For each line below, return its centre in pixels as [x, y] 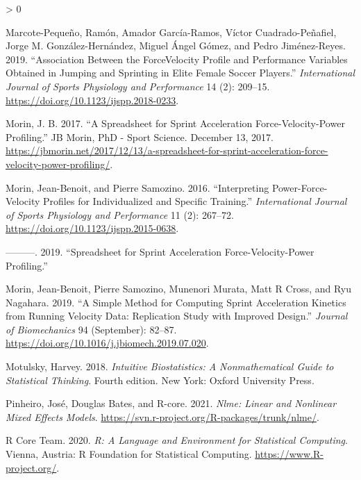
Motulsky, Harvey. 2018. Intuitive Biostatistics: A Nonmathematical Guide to [170, 366]
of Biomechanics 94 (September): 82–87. [91, 329]
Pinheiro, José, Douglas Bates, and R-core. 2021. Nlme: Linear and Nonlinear [171, 403]
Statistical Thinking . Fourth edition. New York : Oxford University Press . [160, 380]
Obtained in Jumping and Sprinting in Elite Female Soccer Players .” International [180, 73]
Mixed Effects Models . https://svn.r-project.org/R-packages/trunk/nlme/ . [162, 416]
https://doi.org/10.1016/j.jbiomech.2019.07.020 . [107, 343]
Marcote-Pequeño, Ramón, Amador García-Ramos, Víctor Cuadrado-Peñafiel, [171, 32]
